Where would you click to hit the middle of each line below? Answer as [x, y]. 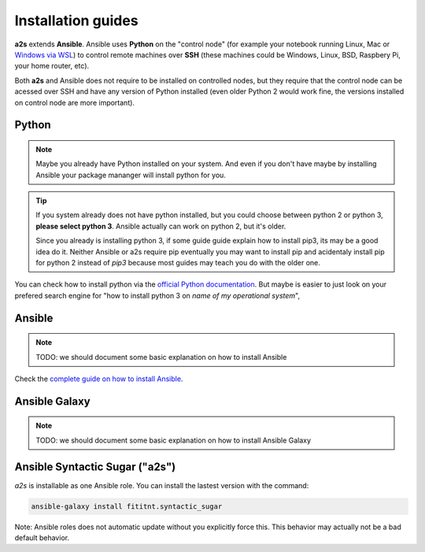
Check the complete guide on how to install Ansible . [99, 379]
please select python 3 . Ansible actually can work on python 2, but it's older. [161, 226]
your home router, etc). [52, 66]
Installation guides [76, 20]
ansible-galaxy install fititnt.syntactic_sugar [127, 506]
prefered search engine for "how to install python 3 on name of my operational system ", [157, 295]
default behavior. [42, 538]
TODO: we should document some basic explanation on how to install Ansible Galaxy [173, 440]
